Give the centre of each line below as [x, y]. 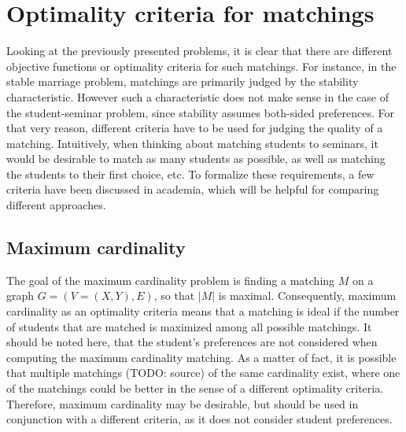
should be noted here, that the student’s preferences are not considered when [192, 342]
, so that [174, 295]
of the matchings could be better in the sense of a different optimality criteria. [195, 388]
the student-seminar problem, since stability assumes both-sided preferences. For [201, 112]
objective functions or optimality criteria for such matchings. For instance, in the [201, 66]
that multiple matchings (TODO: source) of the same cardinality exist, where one [203, 373]
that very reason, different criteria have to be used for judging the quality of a [195, 128]
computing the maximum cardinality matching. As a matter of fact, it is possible [201, 357]
